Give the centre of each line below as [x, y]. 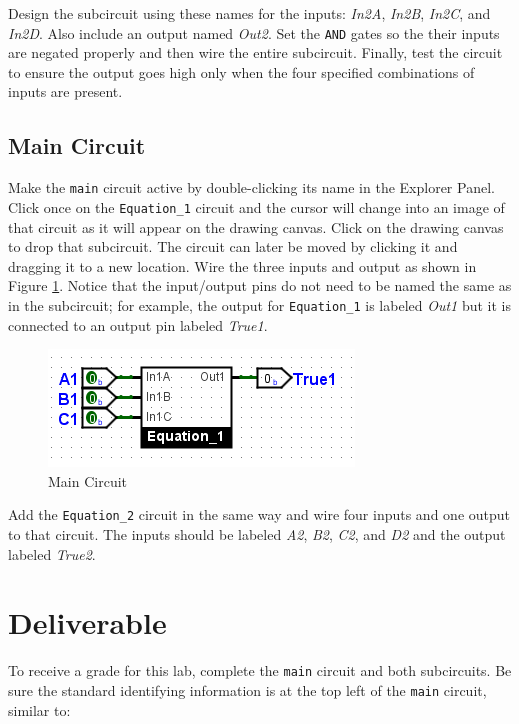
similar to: [39, 709]
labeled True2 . [52, 553]
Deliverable [87, 622]
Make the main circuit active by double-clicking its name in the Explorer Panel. [251, 187]
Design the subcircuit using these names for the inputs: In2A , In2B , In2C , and [249, 13]
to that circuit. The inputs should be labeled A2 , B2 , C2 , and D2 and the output [257, 534]
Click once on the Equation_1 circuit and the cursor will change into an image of [256, 206]
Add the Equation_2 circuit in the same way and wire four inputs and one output [259, 514]
